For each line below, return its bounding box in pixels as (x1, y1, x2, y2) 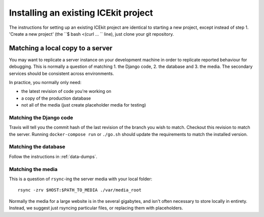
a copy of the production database (21, 95, 91, 101)
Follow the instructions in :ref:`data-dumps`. (9, 153, 98, 159)
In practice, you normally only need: (9, 80, 82, 86)
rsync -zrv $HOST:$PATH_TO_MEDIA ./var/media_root (18, 187, 142, 193)
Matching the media (9, 166, 58, 173)
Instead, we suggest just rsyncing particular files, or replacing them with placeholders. (9, 205, 183, 211)
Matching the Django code (9, 114, 73, 121)
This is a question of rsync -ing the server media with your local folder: (9, 176, 153, 182)
